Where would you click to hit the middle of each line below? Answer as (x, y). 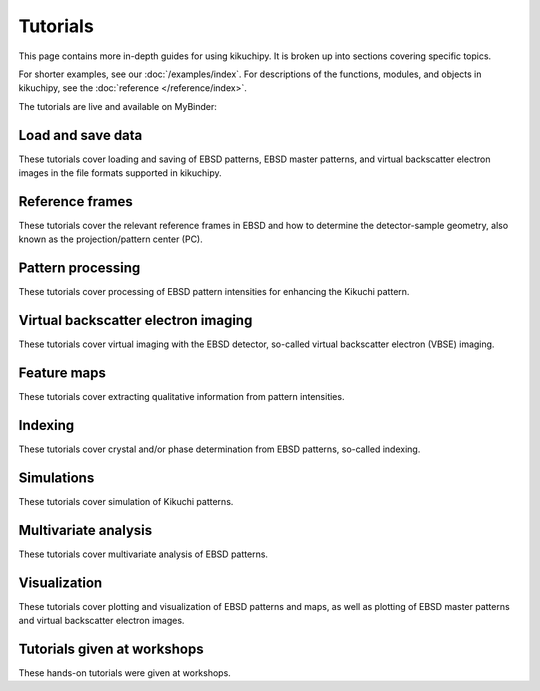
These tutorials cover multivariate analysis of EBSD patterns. (143, 554)
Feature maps (62, 372)
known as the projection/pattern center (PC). (111, 239)
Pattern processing (79, 268)
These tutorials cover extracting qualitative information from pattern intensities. (181, 397)
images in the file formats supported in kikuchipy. (120, 173)
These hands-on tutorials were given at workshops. (125, 672)
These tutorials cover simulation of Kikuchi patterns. (126, 501)
